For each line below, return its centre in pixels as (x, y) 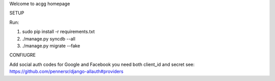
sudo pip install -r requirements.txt (59, 32)
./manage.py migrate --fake (51, 46)
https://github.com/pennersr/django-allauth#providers (66, 71)
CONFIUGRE (22, 55)
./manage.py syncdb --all (49, 38)
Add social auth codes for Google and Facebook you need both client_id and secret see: (102, 64)
